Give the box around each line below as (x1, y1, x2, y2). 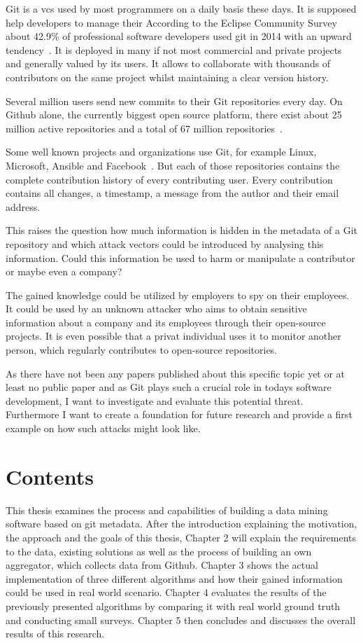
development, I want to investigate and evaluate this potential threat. (6, 393, 304, 408)
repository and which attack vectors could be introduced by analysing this (6, 236, 324, 251)
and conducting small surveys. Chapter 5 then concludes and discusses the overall (6, 612, 356, 627)
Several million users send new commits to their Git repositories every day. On (6, 93, 343, 108)
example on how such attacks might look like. (6, 421, 201, 436)
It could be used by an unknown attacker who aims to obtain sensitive (6, 301, 307, 316)
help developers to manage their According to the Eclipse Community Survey (6, 15, 337, 29)
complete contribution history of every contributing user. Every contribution (6, 172, 333, 186)
